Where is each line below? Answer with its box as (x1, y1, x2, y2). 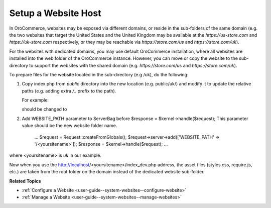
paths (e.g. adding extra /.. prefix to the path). (22, 88, 116, 94)
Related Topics (9, 178, 41, 184)
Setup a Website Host (9, 8, 101, 19)
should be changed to (22, 106, 67, 113)
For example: (22, 97, 49, 103)
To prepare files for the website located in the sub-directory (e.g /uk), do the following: (9, 71, 189, 77)
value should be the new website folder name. (22, 123, 117, 129)
